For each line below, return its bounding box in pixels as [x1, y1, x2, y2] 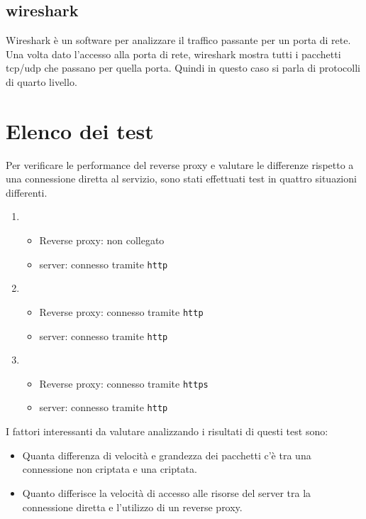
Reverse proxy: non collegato [39, 233, 165, 248]
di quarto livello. [6, 74, 77, 89]
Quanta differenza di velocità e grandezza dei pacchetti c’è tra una [22, 447, 311, 462]
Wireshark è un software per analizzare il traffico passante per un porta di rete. [6, 33, 351, 48]
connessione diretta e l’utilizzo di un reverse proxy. [22, 499, 243, 514]
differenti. [6, 185, 48, 200]
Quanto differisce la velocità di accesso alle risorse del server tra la [22, 485, 311, 500]
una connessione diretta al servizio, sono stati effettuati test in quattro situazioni [6, 171, 357, 186]
